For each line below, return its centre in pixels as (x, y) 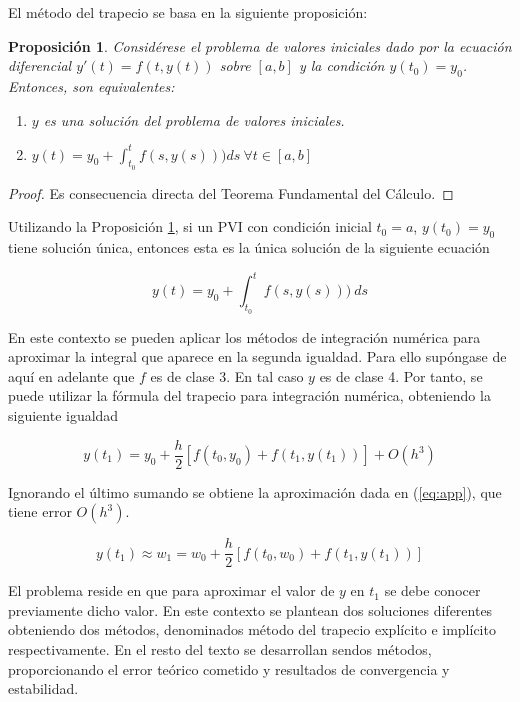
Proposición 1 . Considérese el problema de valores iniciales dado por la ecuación (260, 45)
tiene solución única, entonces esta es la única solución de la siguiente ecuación (249, 247)
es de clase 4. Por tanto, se (401, 375)
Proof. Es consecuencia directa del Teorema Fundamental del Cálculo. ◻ (231, 192)
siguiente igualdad (63, 414)
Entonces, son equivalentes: (91, 85)
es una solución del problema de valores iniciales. (194, 119)
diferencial (40, 65)
